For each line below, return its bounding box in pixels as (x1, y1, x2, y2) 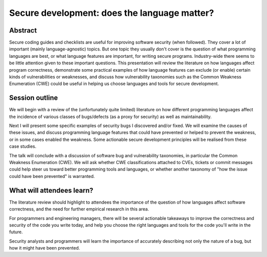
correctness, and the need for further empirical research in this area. (9, 206, 149, 212)
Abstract (9, 26, 37, 35)
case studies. (9, 143, 37, 149)
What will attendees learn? (9, 186, 93, 195)
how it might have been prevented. (9, 245, 80, 251)
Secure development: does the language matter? (9, 7, 215, 18)
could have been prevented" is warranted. (9, 173, 95, 179)
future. (9, 229, 23, 235)
